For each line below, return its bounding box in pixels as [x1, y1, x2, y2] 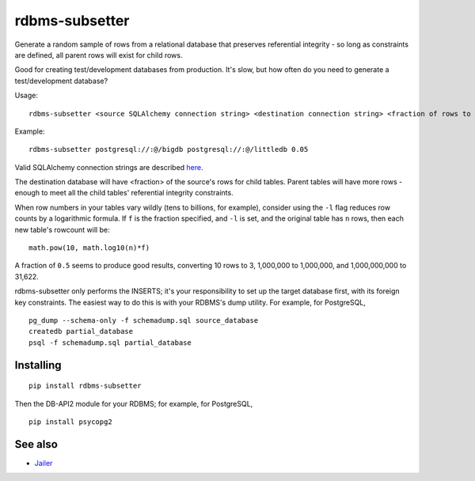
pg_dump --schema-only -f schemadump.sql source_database [28, 316, 259, 324]
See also [14, 437, 59, 451]
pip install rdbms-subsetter [28, 381, 142, 391]
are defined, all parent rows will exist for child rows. [14, 50, 183, 59]
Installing [14, 358, 63, 372]
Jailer [34, 458, 53, 468]
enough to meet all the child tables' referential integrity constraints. [14, 188, 234, 198]
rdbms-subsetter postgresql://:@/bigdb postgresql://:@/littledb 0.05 [28, 145, 309, 154]
